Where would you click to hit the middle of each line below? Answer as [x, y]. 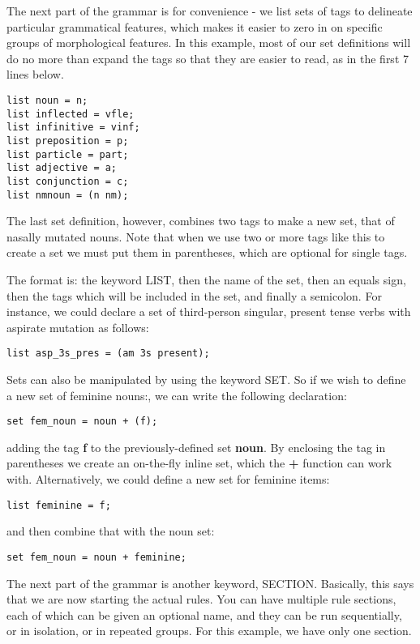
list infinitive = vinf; [73, 128]
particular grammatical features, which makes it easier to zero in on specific [195, 26]
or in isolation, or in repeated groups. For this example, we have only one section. [209, 631]
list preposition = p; [68, 141]
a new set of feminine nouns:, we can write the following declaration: [177, 395]
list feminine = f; [59, 505]
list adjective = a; [62, 168]
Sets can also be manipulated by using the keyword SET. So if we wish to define [206, 380]
